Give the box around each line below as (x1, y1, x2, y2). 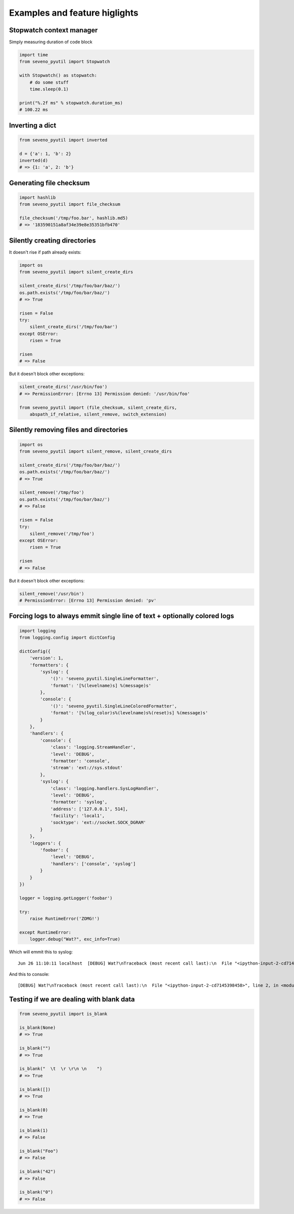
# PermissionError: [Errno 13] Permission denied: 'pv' (19, 598, 157, 603)
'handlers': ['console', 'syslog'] (50, 861, 136, 867)
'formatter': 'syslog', (50, 799, 108, 805)
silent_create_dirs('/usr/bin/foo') (19, 384, 108, 389)
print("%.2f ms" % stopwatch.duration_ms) (19, 100, 123, 105)
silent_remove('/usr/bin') (19, 591, 84, 596)
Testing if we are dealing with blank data (9, 995, 135, 1004)
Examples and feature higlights (9, 7, 139, 18)
